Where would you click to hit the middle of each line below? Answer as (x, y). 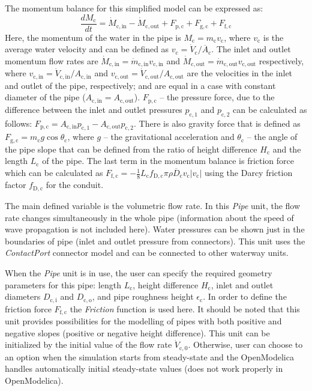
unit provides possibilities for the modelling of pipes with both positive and (143, 321)
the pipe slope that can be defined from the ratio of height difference (131, 149)
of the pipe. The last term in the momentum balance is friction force (168, 161)
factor (16, 185)
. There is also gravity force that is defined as (217, 123)
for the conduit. (75, 185)
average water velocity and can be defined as (87, 49)
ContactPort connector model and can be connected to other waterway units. (147, 253)
